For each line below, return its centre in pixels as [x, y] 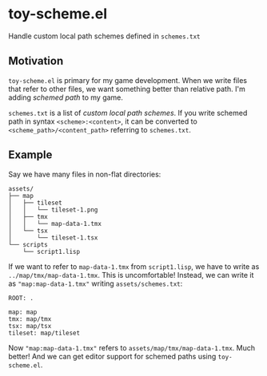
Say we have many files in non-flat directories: [85, 174]
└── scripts [28, 244]
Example [30, 155]
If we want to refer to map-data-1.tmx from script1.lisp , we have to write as [134, 266]
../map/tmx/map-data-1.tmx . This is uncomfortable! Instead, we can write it [131, 275]
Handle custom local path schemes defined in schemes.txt [104, 36]
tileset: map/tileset [44, 333]
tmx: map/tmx [30, 319]
